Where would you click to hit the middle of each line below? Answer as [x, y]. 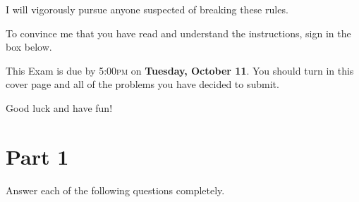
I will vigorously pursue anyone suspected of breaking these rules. [147, 9]
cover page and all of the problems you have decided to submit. [142, 84]
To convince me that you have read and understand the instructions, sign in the [178, 33]
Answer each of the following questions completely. [115, 190]
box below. [29, 47]
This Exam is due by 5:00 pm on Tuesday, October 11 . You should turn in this [180, 70]
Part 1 [37, 156]
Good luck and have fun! [59, 107]
